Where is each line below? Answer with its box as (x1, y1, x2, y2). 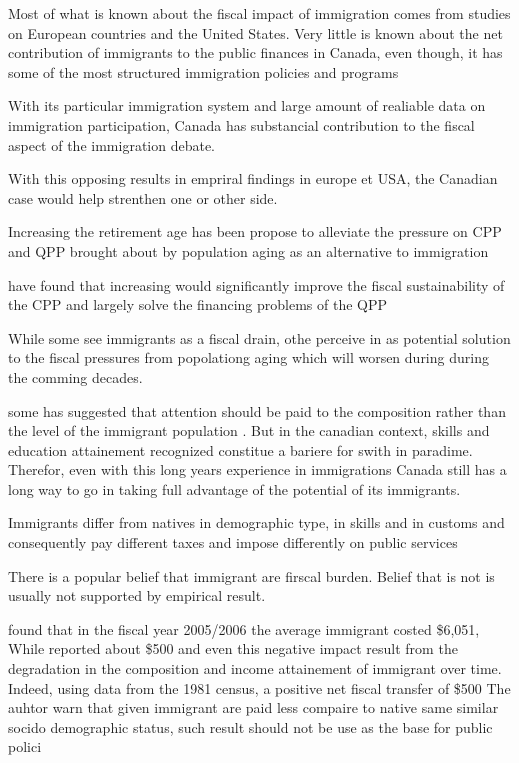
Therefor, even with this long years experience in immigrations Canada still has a (8, 459, 507, 480)
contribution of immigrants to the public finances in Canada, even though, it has (8, 42, 503, 63)
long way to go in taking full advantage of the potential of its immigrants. (8, 478, 461, 499)
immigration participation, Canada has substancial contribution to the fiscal (8, 114, 475, 135)
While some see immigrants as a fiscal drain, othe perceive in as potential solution (8, 327, 511, 348)
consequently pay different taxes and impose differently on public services (8, 532, 458, 553)
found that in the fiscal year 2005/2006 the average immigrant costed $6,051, (8, 618, 480, 639)
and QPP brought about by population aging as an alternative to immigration (8, 240, 489, 261)
